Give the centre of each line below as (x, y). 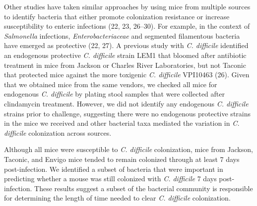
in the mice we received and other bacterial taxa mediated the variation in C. (122, 123)
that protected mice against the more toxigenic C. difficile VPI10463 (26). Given (127, 75)
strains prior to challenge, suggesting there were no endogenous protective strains (128, 113)
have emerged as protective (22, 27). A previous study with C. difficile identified (126, 45)
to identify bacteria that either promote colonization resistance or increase (117, 16)
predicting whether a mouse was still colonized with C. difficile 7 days (110, 179)
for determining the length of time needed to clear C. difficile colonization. (117, 198)
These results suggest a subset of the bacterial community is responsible (144, 188)
